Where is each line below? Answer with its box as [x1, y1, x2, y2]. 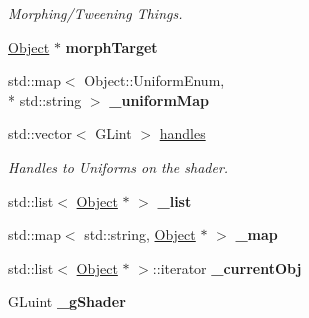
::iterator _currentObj [152, 257, 302, 278]
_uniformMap [109, 89, 209, 110]
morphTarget [65, 36, 158, 57]
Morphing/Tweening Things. [8, 3, 183, 23]
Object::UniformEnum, [84, 70, 225, 91]
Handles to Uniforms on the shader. [8, 156, 229, 177]
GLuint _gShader [8, 291, 126, 312]
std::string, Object [84, 224, 196, 245]
